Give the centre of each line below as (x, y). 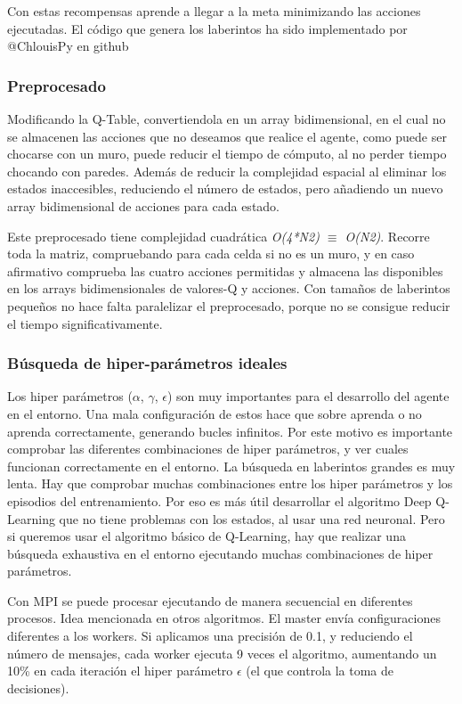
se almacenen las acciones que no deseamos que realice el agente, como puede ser (227, 136)
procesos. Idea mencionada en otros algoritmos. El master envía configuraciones (224, 618)
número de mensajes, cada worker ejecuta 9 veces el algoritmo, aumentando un (222, 653)
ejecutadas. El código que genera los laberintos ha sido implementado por (207, 28)
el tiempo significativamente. (85, 323)
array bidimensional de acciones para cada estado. (144, 205)
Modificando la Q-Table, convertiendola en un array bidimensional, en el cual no (227, 119)
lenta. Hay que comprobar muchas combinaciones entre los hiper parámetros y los (230, 483)
